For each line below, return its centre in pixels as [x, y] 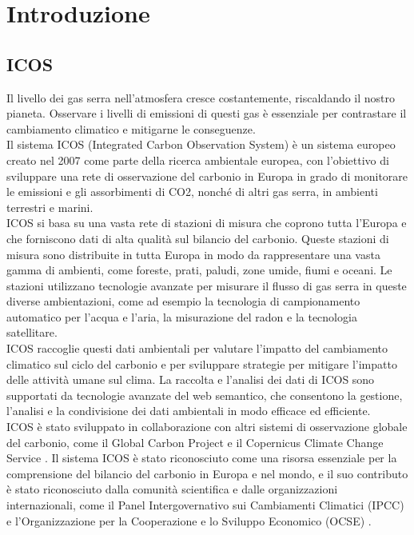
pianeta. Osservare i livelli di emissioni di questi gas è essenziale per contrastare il [207, 113]
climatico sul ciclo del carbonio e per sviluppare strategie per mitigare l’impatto [202, 363]
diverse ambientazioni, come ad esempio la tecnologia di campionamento [183, 301]
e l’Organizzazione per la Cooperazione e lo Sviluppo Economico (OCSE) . [189, 520]
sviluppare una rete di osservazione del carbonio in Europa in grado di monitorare [207, 176]
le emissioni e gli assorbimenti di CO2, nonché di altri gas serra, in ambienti [192, 192]
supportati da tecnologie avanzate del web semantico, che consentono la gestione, [205, 395]
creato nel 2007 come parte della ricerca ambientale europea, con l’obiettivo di [198, 160]
